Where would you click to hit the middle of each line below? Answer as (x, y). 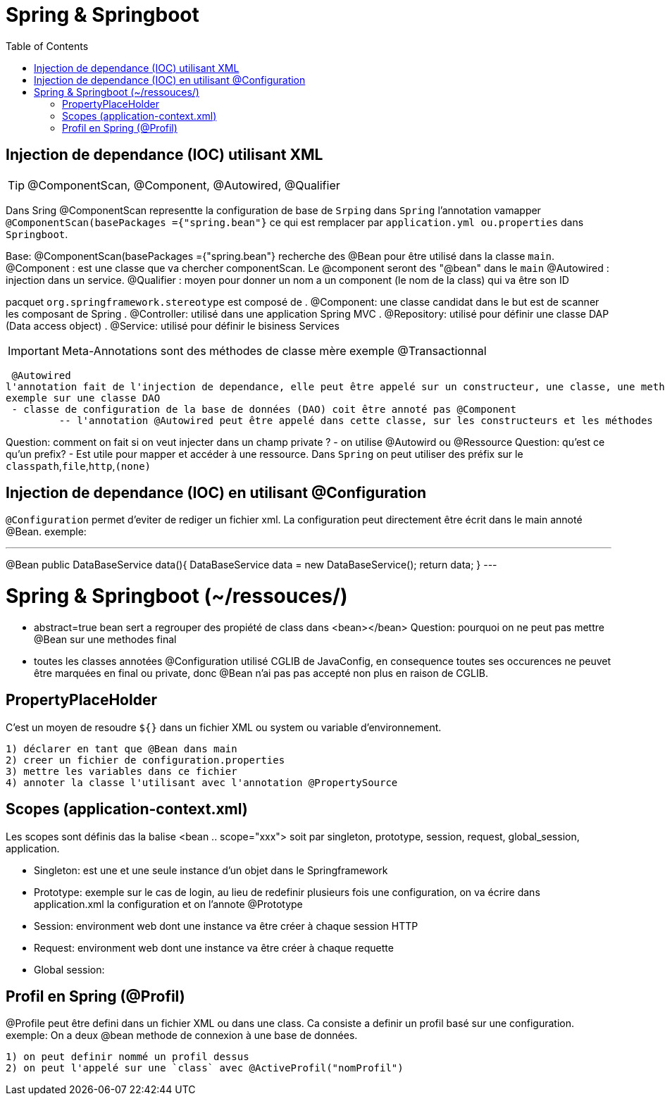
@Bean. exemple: (46, 532)
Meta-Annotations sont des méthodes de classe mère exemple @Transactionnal (274, 350)
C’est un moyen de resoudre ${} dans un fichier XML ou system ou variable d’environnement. (224, 727)
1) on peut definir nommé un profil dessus (128, 1057)
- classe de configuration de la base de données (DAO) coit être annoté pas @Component (264, 409)
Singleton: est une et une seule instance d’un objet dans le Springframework (211, 870)
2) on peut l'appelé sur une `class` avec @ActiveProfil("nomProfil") (205, 1068)
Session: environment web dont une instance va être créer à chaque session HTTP (226, 926)
